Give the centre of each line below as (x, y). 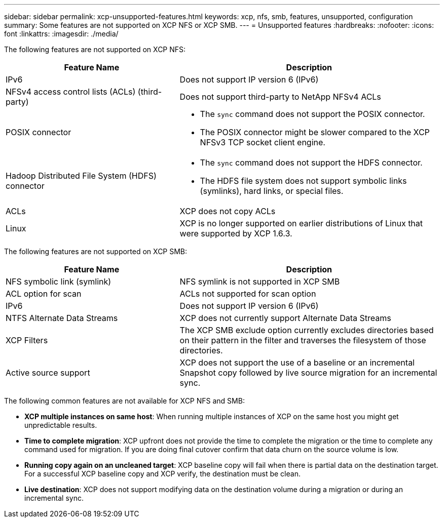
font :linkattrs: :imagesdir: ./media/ (61, 34)
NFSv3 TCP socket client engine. (263, 142)
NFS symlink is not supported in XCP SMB (260, 282)
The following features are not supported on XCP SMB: (96, 251)
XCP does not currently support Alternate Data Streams (285, 318)
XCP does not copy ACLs (228, 211)
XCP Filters (27, 340)
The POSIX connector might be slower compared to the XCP (315, 132)
